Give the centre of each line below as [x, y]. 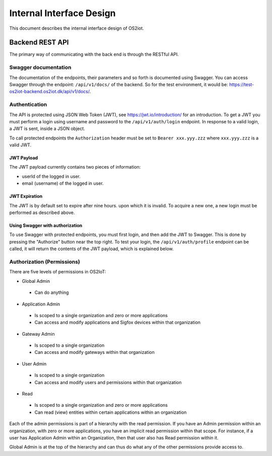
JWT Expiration [26, 196]
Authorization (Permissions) [45, 262]
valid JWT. [20, 145]
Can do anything [52, 292]
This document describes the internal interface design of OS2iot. [77, 28]
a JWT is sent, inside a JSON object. [47, 129]
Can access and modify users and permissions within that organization [108, 382]
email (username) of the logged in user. [63, 183]
